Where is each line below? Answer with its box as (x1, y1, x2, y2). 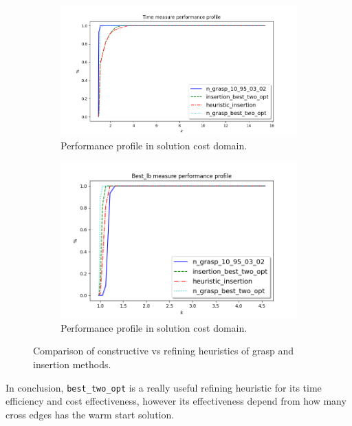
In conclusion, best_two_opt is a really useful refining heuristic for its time (5, 380, 322, 394)
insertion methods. (33, 356, 111, 371)
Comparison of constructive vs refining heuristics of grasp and (33, 343, 294, 358)
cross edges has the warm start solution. (5, 407, 175, 421)
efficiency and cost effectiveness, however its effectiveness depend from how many (5, 394, 346, 408)
